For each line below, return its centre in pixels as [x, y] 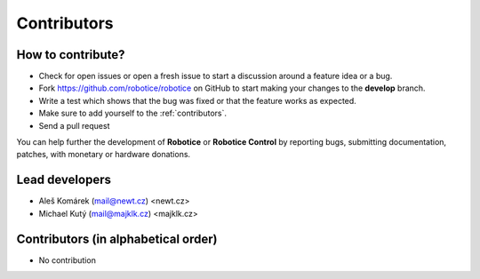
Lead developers [64, 180]
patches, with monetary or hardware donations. [104, 155]
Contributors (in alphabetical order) [117, 239]
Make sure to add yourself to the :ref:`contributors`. [132, 113]
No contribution [68, 260]
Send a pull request [74, 125]
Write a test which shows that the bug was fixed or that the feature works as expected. [198, 100]
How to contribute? [71, 55]
